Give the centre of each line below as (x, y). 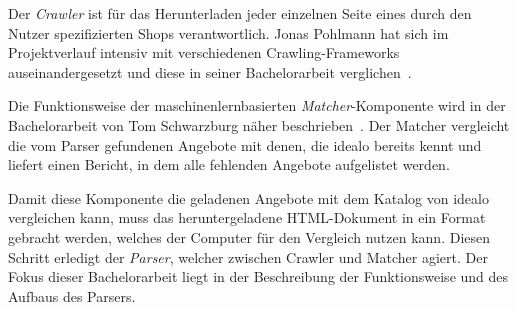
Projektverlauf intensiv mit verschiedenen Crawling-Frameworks (204, 52)
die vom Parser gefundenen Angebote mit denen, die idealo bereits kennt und (245, 144)
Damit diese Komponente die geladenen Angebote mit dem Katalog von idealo (248, 197)
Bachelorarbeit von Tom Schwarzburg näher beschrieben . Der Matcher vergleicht (259, 124)
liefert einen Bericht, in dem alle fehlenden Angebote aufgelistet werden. (229, 164)
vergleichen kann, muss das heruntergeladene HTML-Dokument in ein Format (247, 217)
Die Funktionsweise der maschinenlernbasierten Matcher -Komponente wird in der (257, 105)
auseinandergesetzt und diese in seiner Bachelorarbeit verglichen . (210, 71)
